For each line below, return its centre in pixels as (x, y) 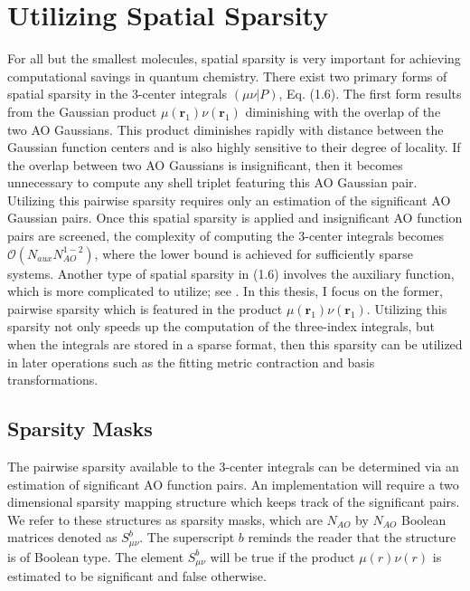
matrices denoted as (62, 537)
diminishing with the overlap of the (343, 111)
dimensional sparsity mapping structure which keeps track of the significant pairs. (234, 502)
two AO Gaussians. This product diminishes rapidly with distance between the (226, 129)
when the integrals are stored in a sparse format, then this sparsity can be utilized (235, 344)
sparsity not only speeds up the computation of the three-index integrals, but (221, 326)
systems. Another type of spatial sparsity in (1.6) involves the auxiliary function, (231, 273)
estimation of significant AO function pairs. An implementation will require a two (233, 484)
